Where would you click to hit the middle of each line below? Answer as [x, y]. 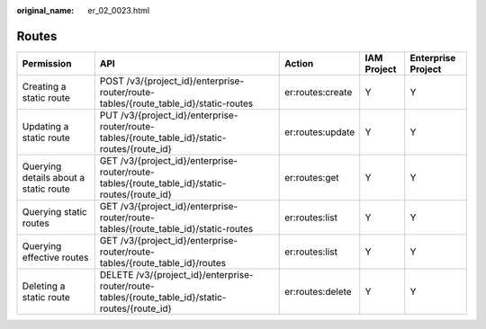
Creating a [44, 86]
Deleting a [44, 286]
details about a [54, 177]
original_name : [45, 10]
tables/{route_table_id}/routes [163, 262]
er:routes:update [319, 132]
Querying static [54, 211]
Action [299, 63]
